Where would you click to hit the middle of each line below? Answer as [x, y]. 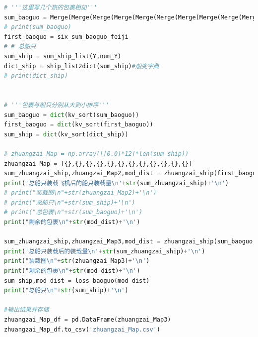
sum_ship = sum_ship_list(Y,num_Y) [63, 56]
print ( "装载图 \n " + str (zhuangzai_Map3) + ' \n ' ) [77, 261]
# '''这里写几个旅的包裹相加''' [51, 7]
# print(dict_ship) [36, 76]
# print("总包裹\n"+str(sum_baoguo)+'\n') [73, 212]
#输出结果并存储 [27, 310]
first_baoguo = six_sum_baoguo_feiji [66, 37]
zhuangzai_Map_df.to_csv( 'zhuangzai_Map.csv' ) [82, 329]
